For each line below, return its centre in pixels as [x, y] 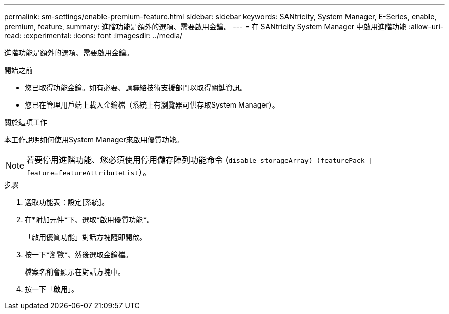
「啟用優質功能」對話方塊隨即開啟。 [86, 237]
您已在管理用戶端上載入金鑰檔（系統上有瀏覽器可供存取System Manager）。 [152, 105]
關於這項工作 [26, 122]
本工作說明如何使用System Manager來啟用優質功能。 [94, 140]
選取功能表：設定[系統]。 [67, 202]
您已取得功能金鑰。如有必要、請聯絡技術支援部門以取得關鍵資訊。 [136, 87]
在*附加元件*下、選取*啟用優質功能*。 [89, 219]
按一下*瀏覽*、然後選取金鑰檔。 [79, 254]
